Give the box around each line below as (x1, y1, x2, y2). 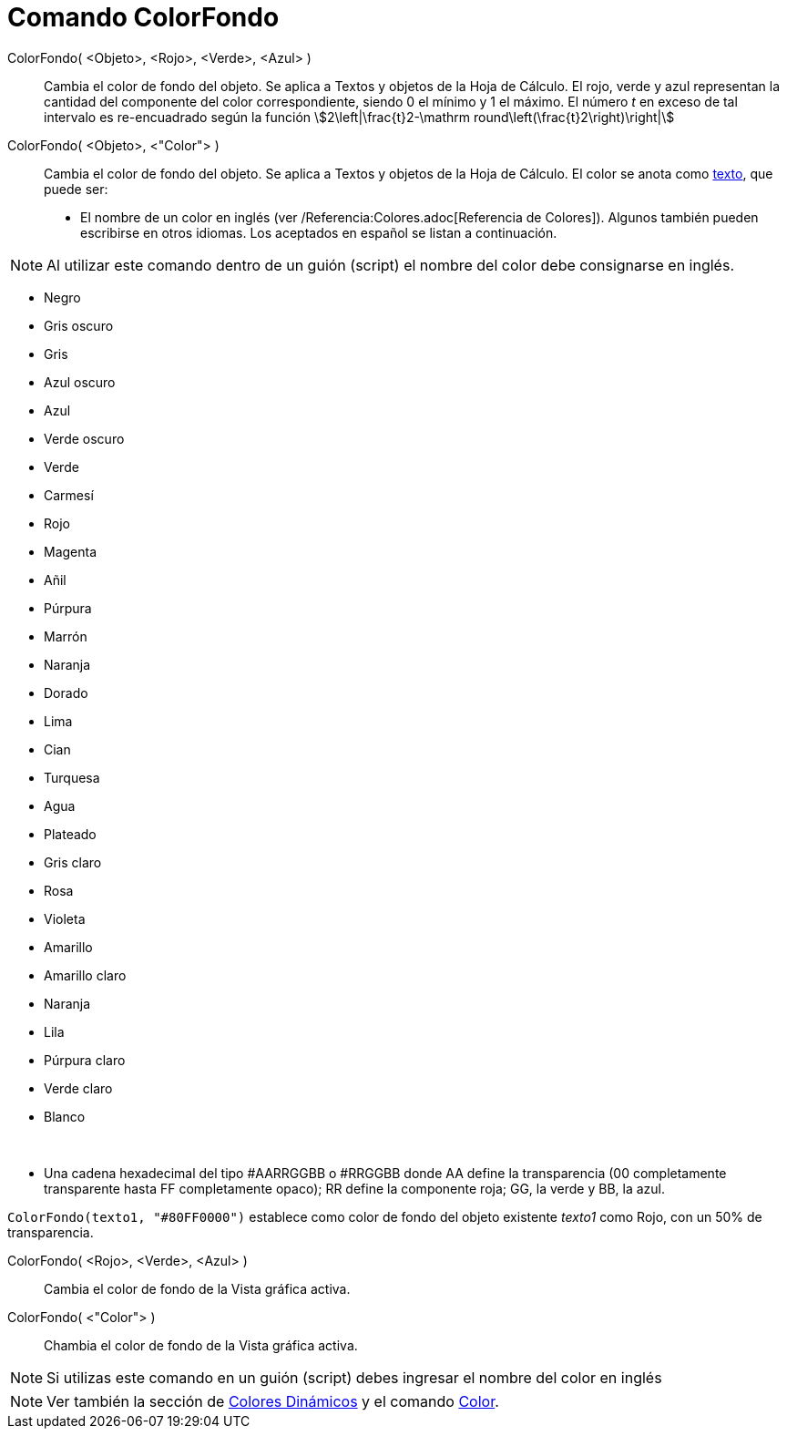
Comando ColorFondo (7, 2, 280, 33)
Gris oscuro (44, 317, 114, 333)
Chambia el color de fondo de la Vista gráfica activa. (44, 1337, 358, 1353)
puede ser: (44, 180, 108, 197)
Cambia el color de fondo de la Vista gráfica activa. (44, 1280, 351, 1297)
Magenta (44, 543, 97, 559)
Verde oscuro (44, 430, 125, 446)
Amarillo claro (44, 967, 127, 983)
